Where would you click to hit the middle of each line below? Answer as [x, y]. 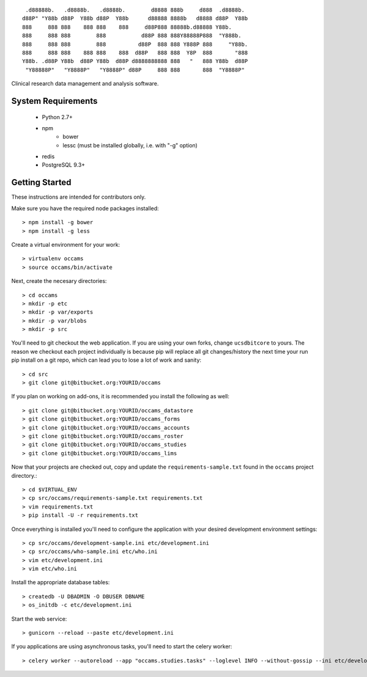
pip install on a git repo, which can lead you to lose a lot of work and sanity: [106, 360]
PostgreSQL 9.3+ [64, 165]
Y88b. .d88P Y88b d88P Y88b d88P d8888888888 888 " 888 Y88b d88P [135, 61]
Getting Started [41, 182]
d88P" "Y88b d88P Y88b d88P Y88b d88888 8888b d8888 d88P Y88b [135, 19]
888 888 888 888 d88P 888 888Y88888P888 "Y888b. [132, 36]
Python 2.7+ [57, 117]
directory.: [24, 475]
